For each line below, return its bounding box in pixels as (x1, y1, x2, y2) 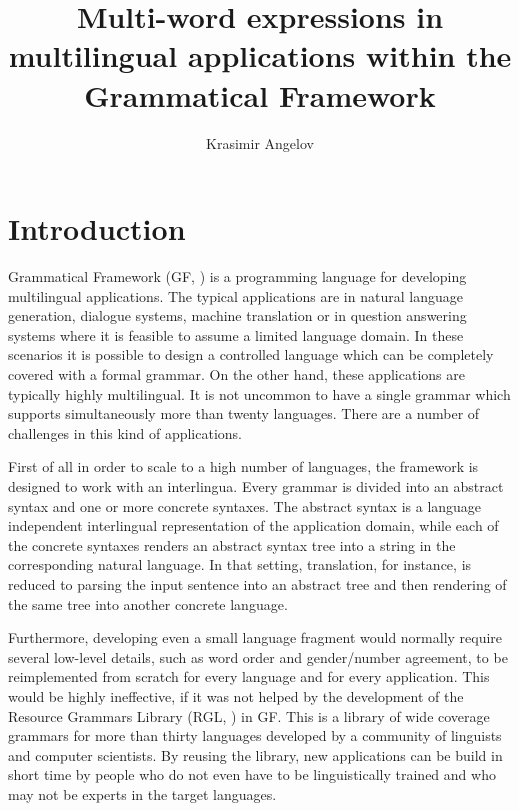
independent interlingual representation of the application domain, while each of (8, 515, 499, 536)
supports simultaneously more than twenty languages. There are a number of (8, 403, 480, 424)
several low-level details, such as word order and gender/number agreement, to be (8, 646, 508, 667)
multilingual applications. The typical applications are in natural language (8, 285, 463, 306)
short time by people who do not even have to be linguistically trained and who (8, 764, 496, 785)
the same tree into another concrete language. (8, 593, 288, 614)
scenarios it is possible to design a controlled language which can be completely (8, 344, 494, 365)
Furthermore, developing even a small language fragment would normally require (8, 627, 503, 648)
